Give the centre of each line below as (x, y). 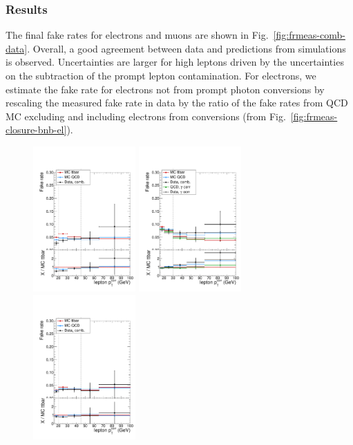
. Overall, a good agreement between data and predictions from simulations (187, 48)
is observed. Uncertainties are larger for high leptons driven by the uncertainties (175, 62)
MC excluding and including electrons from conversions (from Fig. (146, 116)
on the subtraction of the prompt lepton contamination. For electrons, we (161, 75)
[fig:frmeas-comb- (309, 35)
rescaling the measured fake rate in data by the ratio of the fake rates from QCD (177, 103)
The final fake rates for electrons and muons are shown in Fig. (137, 35)
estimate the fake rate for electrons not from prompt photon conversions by (165, 89)
